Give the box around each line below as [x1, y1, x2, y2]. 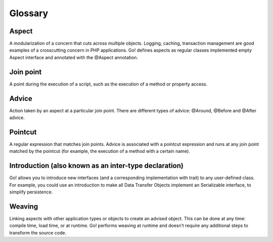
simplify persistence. [9, 189, 53, 195]
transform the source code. [9, 229, 67, 235]
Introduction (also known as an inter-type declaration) [9, 162, 184, 170]
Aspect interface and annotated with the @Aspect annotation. [9, 54, 139, 60]
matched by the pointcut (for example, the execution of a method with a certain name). [9, 148, 191, 154]
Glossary [9, 8, 49, 19]
